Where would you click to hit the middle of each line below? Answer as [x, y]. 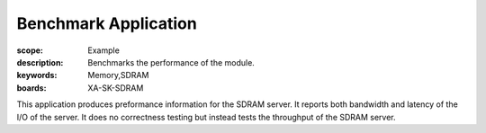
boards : [31, 88]
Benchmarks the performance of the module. [171, 62]
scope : [30, 50]
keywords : [37, 75]
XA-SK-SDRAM [116, 88]
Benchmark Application [107, 23]
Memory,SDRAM [118, 75]
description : [40, 62]
